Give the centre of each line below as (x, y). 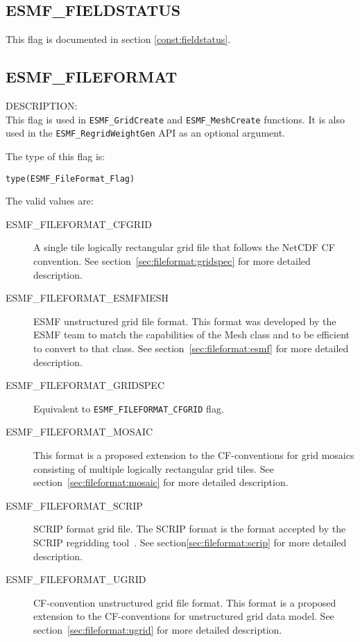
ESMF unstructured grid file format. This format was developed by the (185, 321)
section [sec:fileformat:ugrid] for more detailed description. (158, 629)
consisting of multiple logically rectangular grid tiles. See (154, 468)
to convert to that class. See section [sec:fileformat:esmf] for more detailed (191, 348)
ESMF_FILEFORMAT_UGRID (76, 579)
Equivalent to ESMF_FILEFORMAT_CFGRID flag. (129, 408)
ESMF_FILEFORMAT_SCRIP (74, 505)
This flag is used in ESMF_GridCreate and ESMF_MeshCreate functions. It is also (175, 119)
